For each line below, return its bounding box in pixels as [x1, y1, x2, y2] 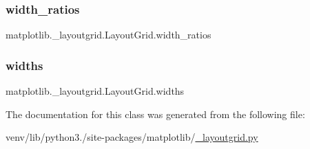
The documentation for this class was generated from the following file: [6, 106, 305, 121]
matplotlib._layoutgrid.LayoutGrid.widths [6, 84, 185, 98]
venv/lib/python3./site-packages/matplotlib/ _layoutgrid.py [6, 130, 258, 144]
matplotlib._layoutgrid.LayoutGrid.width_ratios [6, 27, 211, 42]
